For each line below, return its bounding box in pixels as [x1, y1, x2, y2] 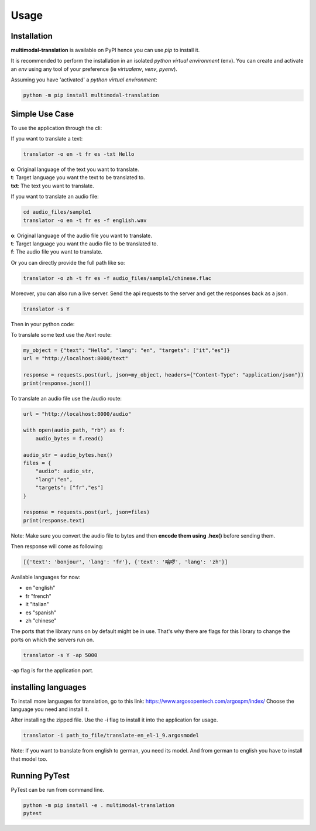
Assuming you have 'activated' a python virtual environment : [11, 76, 157, 83]
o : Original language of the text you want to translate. [11, 166, 139, 173]
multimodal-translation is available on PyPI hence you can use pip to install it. [11, 47, 200, 54]
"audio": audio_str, [35, 468, 95, 474]
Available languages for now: [11, 574, 81, 581]
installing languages [11, 682, 87, 692]
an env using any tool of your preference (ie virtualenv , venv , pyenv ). [11, 65, 178, 73]
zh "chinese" [25, 617, 57, 624]
